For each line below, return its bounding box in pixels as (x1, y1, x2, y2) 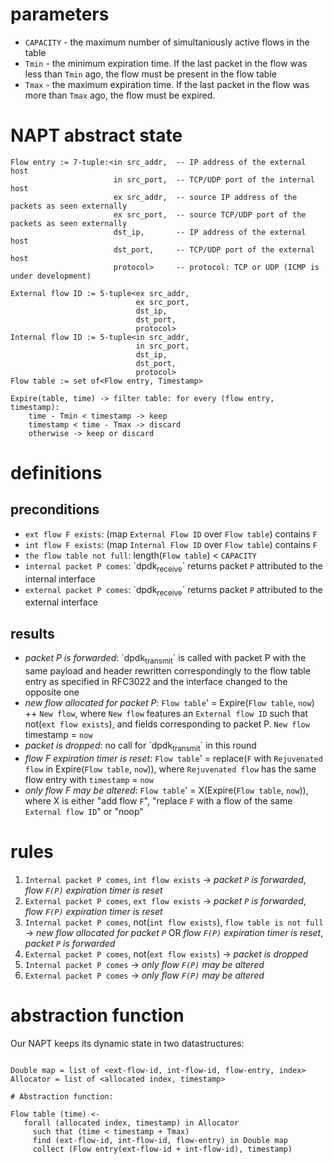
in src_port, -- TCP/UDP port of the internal (113, 174, 315, 185)
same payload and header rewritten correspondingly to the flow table (24, 665, 311, 677)
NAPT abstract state (10, 124, 183, 147)
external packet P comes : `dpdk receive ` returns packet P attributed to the (24, 583, 323, 598)
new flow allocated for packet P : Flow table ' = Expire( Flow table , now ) (24, 697, 315, 709)
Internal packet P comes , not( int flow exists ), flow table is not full (24, 916, 324, 928)
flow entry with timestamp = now (24, 773, 154, 785)
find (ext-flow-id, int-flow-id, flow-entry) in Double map (32, 1135, 288, 1145)
